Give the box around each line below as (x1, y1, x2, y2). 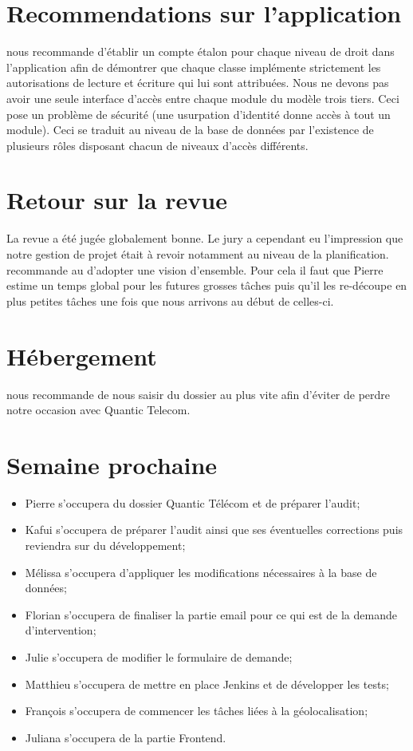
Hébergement (6, 339, 157, 372)
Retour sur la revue (6, 184, 228, 216)
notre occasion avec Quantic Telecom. (6, 401, 191, 418)
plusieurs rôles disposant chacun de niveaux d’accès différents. (6, 136, 309, 153)
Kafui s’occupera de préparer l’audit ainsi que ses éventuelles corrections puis (25, 521, 403, 538)
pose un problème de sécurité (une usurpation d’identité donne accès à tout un (6, 105, 391, 122)
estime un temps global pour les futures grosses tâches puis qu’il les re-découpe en (6, 277, 407, 294)
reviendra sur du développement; (25, 537, 186, 553)
